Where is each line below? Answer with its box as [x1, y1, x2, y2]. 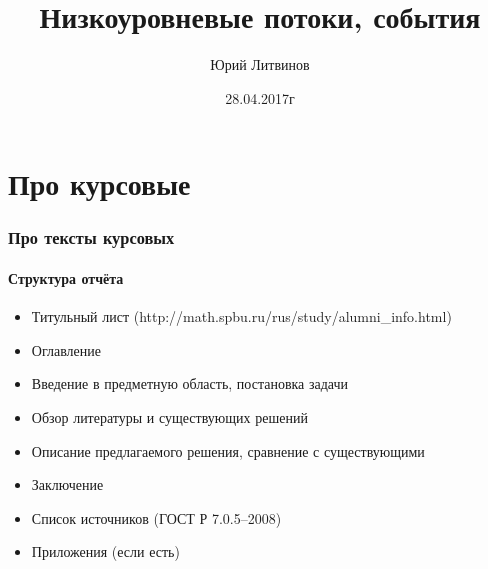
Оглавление [31, 339, 101, 360]
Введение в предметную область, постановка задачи [31, 373, 349, 394]
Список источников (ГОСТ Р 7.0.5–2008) [31, 507, 282, 528]
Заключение [31, 474, 104, 495]
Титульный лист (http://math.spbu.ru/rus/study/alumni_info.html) [31, 306, 452, 327]
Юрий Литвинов [210, 54, 310, 75]
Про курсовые [8, 163, 191, 204]
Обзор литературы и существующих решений [31, 406, 308, 427]
